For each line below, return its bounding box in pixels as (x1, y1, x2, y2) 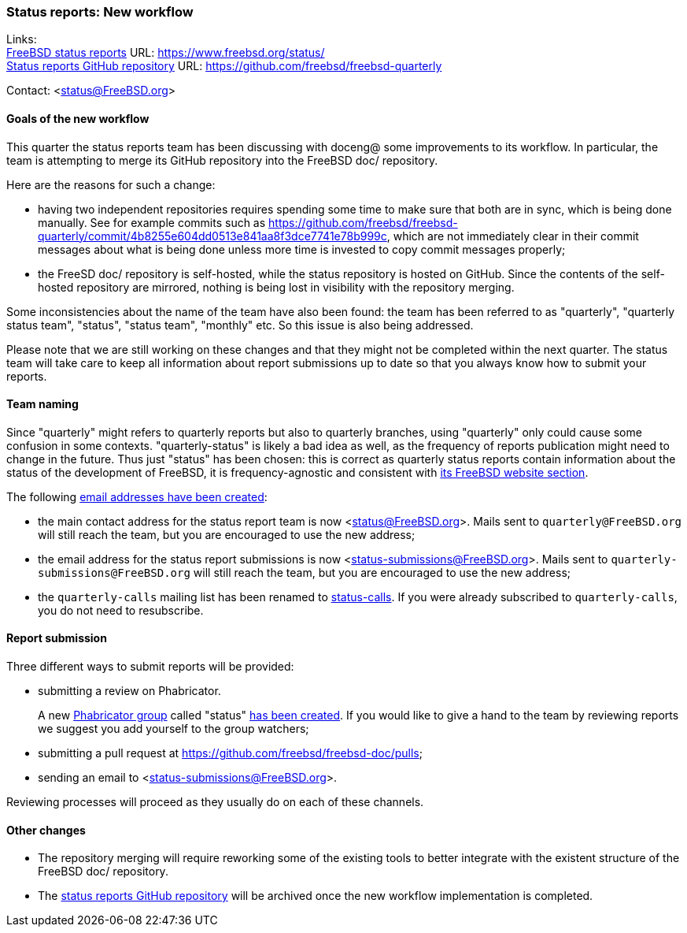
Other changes (6, 823, 86, 837)
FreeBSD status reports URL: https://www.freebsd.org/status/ (6, 46, 325, 60)
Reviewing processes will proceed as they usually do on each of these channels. (6, 795, 424, 809)
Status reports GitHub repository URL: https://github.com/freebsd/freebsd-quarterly (6, 59, 442, 73)
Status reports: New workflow (6, 4, 194, 20)
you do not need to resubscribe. (38, 603, 204, 617)
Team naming (6, 397, 79, 411)
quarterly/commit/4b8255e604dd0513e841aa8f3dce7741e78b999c (38, 229, 387, 243)
